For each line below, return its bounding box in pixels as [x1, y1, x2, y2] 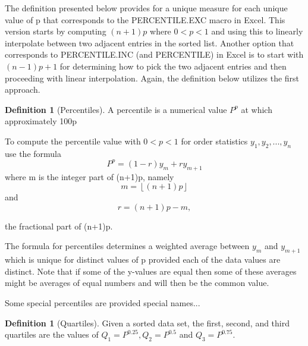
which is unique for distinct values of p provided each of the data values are [5, 253, 281, 266]
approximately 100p [5, 115, 77, 127]
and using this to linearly [211, 25, 303, 37]
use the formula [5, 147, 62, 159]
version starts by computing [5, 25, 106, 37]
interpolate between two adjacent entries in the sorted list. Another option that [5, 36, 294, 49]
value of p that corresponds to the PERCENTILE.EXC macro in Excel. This [5, 13, 285, 26]
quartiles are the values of [5, 328, 99, 341]
